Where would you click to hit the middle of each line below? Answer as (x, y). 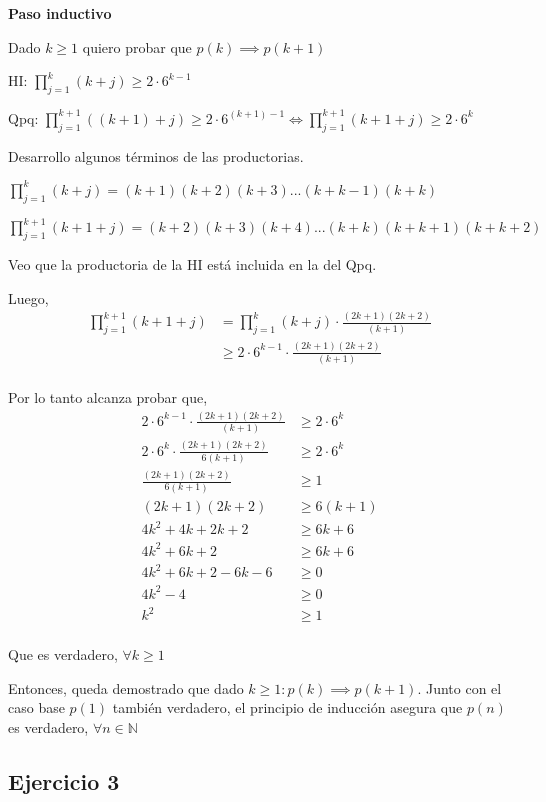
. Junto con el (459, 687)
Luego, (28, 297)
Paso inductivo (60, 13)
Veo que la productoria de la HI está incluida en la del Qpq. (192, 263)
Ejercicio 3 (64, 781)
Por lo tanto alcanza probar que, (108, 396)
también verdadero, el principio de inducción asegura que (287, 707)
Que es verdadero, (63, 654)
